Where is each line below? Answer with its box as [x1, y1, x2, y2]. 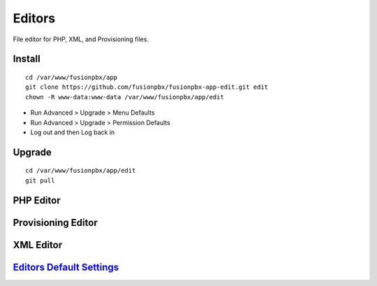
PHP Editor [13, 194, 61, 206]
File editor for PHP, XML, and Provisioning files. [13, 35, 149, 43]
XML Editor [13, 238, 63, 251]
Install [13, 53, 41, 65]
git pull [25, 176, 55, 185]
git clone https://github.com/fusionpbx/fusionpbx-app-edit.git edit [25, 83, 269, 91]
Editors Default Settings [13, 261, 119, 273]
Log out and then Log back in [30, 128, 115, 136]
